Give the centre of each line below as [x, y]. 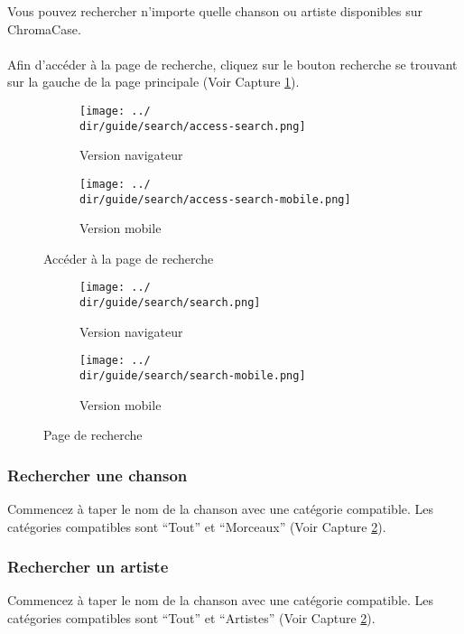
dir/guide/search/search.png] [170, 303]
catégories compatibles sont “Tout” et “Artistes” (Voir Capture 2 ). [191, 618]
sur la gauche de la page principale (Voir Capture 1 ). [153, 82]
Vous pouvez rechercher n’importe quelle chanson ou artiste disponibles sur [215, 11]
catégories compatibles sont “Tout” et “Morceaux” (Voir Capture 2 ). [197, 526]
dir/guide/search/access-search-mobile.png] [215, 199]
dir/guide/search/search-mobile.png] [193, 375]
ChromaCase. [44, 28]
